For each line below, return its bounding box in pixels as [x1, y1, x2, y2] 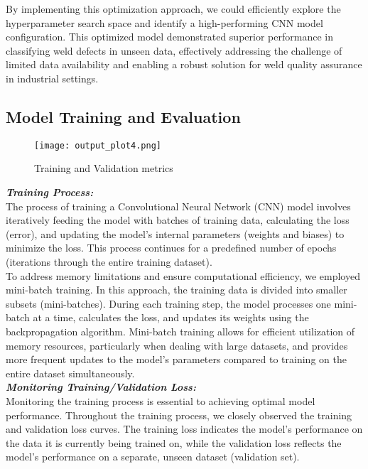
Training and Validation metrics [34, 161, 173, 176]
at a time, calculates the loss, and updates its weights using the [33, 310, 309, 325]
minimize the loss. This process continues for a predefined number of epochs [6, 240, 337, 255]
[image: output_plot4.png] [34, 140, 161, 151]
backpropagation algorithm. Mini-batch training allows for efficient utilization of [6, 323, 355, 338]
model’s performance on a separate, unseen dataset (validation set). [6, 449, 300, 464]
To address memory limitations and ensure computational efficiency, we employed [6, 268, 360, 283]
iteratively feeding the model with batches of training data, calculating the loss [6, 212, 350, 227]
